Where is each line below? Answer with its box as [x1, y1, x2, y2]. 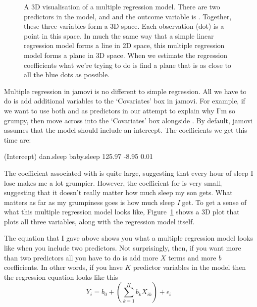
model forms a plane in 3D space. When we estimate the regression [24, 50, 227, 60]
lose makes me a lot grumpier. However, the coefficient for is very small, [4, 177, 222, 188]
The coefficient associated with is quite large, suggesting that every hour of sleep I [4, 167, 254, 178]
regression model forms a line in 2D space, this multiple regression [24, 40, 225, 51]
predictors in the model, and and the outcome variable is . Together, [24, 11, 232, 21]
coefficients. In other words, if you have [4, 262, 123, 272]
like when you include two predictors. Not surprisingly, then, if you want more [4, 243, 241, 253]
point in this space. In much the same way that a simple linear [24, 30, 214, 41]
